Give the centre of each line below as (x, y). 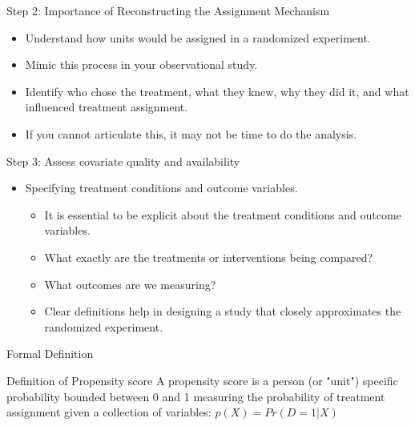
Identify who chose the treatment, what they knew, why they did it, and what (217, 91)
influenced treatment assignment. (107, 107)
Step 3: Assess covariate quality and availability (123, 161)
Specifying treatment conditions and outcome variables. (161, 188)
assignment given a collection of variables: (109, 412)
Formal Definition (50, 354)
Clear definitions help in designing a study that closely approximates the (223, 311)
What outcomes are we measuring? (130, 284)
